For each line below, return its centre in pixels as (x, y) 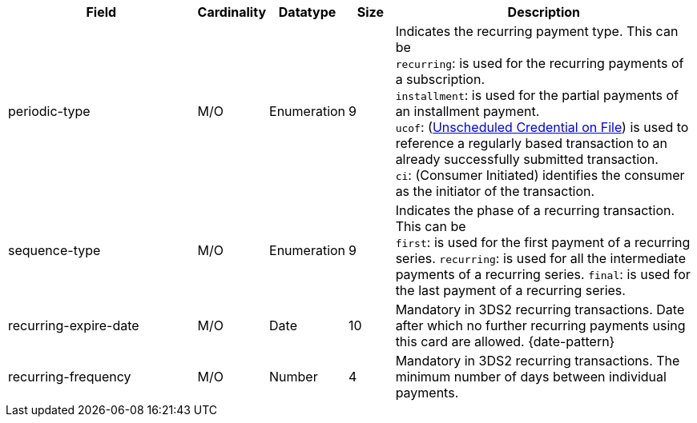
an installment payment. (467, 111)
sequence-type (54, 250)
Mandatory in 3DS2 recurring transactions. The (538, 361)
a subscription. (440, 79)
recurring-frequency (70, 377)
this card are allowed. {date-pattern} (505, 341)
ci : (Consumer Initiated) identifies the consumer (540, 175)
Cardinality (232, 12)
